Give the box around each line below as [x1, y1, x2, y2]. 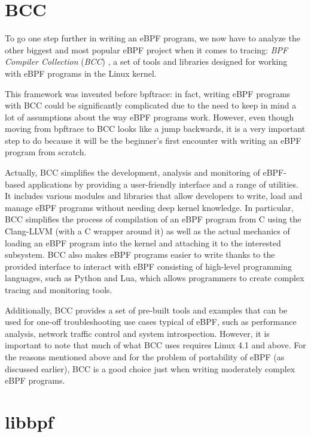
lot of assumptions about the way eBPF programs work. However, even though [5, 110, 294, 123]
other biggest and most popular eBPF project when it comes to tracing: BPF [5, 43, 288, 56]
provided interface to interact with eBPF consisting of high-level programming [5, 260, 292, 272]
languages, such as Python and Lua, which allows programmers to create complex [5, 272, 304, 284]
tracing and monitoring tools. [5, 284, 112, 296]
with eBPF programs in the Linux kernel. [5, 67, 157, 79]
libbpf [5, 409, 54, 433]
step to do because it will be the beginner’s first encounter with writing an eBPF [5, 134, 301, 146]
